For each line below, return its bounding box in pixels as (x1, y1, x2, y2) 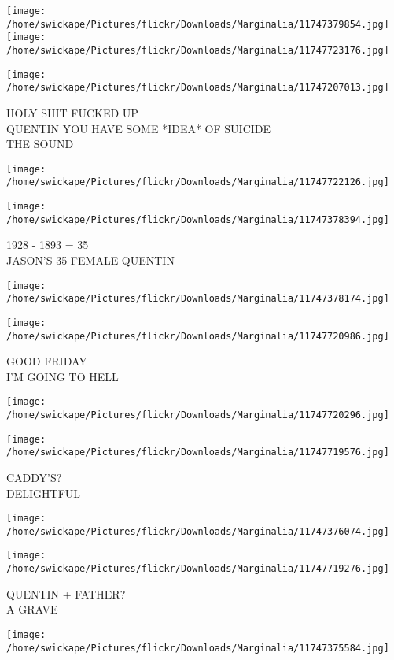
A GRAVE (6, 601, 58, 617)
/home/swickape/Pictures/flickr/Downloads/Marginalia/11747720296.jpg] (6, 410, 389, 421)
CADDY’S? (6, 469, 62, 485)
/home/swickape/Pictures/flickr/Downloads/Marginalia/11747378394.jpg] (6, 213, 389, 225)
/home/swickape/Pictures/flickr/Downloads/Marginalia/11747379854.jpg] (6, 18, 389, 30)
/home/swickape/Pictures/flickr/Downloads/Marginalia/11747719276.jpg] (6, 563, 389, 575)
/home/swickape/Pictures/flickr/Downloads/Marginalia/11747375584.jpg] (6, 642, 389, 654)
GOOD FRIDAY (6, 353, 87, 369)
